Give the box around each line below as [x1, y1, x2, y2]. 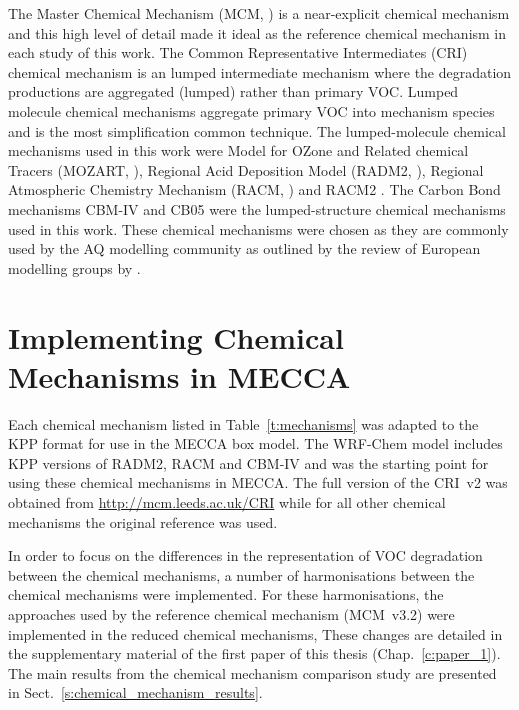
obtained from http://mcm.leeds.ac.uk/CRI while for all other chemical [8, 492, 446, 512]
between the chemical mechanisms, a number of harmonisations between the [8, 564, 475, 585]
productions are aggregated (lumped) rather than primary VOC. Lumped [8, 81, 459, 102]
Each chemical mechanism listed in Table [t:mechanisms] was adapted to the [8, 413, 479, 434]
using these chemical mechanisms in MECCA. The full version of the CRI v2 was [8, 472, 508, 493]
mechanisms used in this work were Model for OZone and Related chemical [8, 140, 469, 161]
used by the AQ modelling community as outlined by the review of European [8, 238, 481, 259]
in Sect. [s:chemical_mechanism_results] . [8, 682, 263, 703]
